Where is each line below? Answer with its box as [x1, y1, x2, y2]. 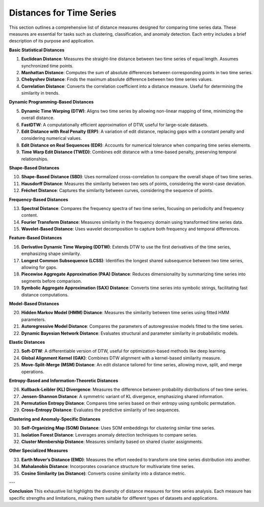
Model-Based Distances [9, 301, 60, 306]
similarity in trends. [21, 90, 60, 96]
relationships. [21, 156, 49, 162]
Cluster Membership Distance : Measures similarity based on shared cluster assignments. [21, 439, 203, 444]
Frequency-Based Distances [9, 196, 68, 202]
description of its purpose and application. [9, 38, 95, 44]
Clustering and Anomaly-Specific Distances [9, 416, 101, 422]
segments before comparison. [21, 278, 82, 284]
